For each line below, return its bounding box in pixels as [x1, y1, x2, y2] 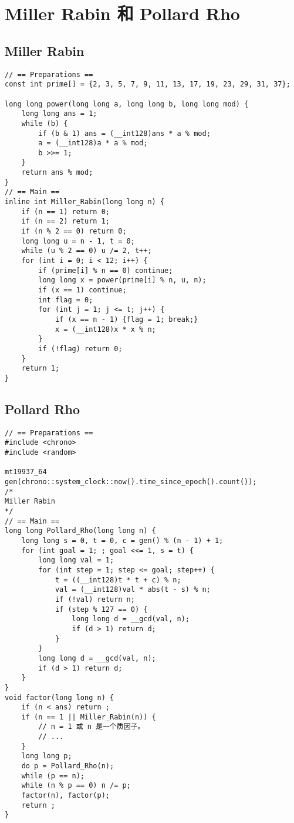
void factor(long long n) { [5, 693, 114, 702]
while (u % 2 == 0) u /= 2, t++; [21, 246, 152, 255]
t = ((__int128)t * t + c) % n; [55, 575, 181, 584]
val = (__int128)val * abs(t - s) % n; [55, 585, 211, 594]
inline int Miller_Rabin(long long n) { [5, 198, 165, 206]
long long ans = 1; [21, 109, 97, 118]
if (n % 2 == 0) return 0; [21, 227, 127, 236]
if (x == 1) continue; [38, 286, 127, 295]
